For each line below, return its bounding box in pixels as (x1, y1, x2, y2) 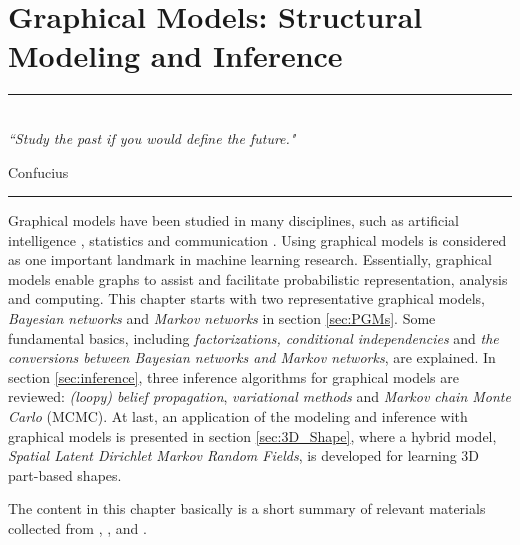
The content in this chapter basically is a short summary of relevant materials (8, 498, 486, 519)
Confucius (8, 161, 69, 182)
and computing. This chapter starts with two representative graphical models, (8, 288, 485, 309)
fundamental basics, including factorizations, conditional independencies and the (8, 327, 499, 348)
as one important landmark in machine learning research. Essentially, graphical (8, 249, 492, 270)
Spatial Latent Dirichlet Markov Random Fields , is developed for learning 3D (8, 445, 480, 466)
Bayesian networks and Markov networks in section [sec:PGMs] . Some (8, 308, 436, 329)
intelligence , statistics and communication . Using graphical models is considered (8, 229, 507, 250)
